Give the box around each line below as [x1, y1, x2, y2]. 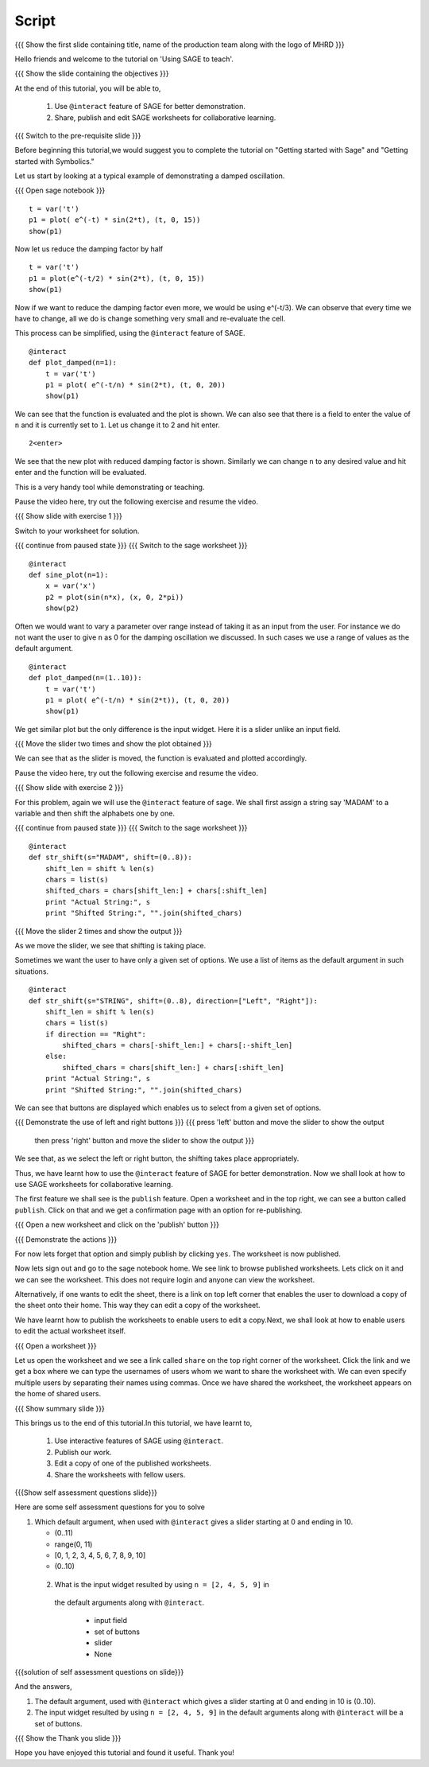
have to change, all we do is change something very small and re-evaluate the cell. [14, 313, 286, 323]
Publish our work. [54, 1447, 112, 1457]
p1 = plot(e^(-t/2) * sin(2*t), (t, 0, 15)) [29, 274, 206, 282]
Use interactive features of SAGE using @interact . [54, 1436, 224, 1446]
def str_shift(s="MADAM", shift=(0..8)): [29, 853, 192, 862]
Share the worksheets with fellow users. [54, 1469, 186, 1479]
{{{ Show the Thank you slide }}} [14, 1733, 122, 1742]
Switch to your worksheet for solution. [14, 526, 140, 535]
